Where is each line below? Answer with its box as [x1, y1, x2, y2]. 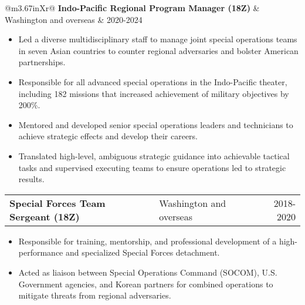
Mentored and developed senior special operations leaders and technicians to [18, 118, 293, 130]
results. [18, 173, 45, 185]
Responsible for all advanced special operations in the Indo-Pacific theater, [18, 75, 287, 88]
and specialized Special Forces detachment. [65, 246, 220, 259]
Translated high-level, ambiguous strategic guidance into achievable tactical [18, 149, 290, 162]
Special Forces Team [9, 196, 106, 210]
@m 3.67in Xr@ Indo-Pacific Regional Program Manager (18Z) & [5, 2, 260, 14]
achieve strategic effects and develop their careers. [18, 130, 198, 142]
